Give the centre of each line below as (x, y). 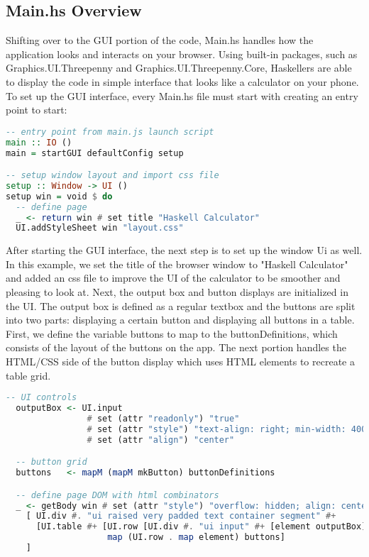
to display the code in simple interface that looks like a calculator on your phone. (182, 81)
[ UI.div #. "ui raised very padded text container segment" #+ (181, 516)
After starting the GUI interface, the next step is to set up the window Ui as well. (184, 250)
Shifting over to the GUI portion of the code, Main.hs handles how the (160, 40)
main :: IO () (39, 142)
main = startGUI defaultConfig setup (95, 153)
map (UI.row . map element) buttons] (196, 537)
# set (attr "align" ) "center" (161, 440)
